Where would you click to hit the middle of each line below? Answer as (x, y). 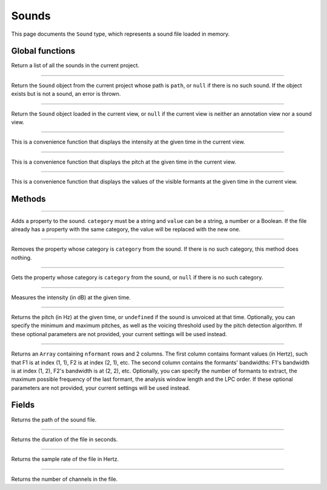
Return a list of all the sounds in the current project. (75, 65)
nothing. (21, 257)
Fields (23, 405)
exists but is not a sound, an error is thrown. (66, 94)
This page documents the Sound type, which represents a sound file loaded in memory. (121, 34)
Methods (28, 199)
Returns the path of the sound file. (54, 419)
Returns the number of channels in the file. (64, 479)
